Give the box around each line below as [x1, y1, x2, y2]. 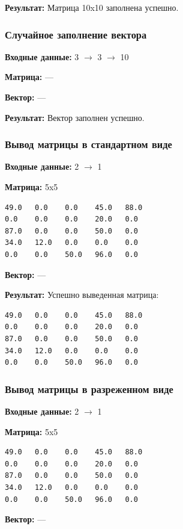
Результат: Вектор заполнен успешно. [5, 111, 145, 123]
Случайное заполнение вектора [5, 26, 147, 42]
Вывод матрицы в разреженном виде [5, 381, 173, 396]
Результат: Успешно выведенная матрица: [5, 288, 159, 301]
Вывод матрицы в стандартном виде [5, 137, 172, 152]
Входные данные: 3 [5, 50, 79, 63]
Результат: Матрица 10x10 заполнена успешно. [5, 1, 179, 13]
